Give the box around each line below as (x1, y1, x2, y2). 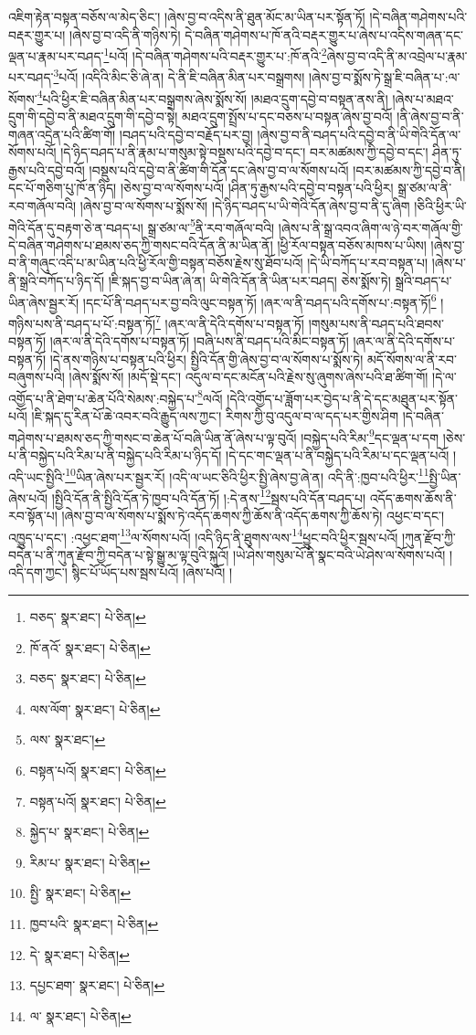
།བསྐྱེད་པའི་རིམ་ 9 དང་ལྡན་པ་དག (301, 425, 439, 447)
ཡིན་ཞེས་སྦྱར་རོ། (8, 292, 79, 312)
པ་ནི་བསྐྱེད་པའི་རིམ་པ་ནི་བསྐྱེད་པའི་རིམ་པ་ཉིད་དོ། (8, 445, 222, 464)
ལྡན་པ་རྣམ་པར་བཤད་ (8, 46, 104, 65)
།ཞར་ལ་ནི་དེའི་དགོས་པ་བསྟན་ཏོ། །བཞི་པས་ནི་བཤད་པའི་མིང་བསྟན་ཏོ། (49, 332, 349, 351)
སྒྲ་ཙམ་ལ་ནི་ (397, 178, 452, 197)
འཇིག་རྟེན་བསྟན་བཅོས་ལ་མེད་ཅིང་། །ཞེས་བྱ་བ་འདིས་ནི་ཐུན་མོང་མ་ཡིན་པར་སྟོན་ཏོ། (8, 7, 365, 26)
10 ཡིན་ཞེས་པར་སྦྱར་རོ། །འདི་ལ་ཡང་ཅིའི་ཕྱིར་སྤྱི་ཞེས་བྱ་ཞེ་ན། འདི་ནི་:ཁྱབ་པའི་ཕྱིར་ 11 (65, 464, 429, 486)
